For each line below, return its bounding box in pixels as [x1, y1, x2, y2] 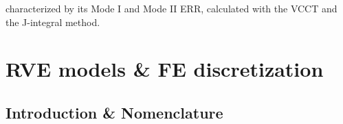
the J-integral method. [5, 14, 100, 29]
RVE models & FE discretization [5, 55, 324, 83]
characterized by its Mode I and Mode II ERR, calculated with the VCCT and [5, 1, 338, 15]
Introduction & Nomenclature [5, 101, 223, 123]
